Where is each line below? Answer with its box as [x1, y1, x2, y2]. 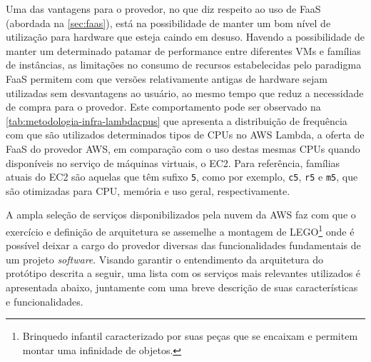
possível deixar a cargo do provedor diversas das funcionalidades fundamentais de [6, 238, 361, 253]
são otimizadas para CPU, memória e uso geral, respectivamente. [6, 183, 290, 198]
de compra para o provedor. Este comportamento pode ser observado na [6, 99, 321, 114]
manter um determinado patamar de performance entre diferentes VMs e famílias [6, 43, 361, 58]
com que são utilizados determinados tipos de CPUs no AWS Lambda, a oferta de [6, 127, 365, 142]
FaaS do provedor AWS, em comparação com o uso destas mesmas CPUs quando [6, 141, 360, 156]
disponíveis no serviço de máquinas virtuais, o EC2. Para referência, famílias [6, 155, 340, 170]
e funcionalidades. [6, 293, 83, 308]
